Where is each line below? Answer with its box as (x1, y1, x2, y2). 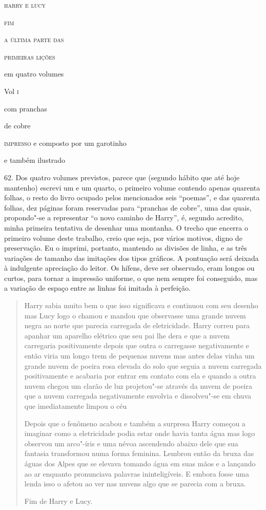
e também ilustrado (4, 155, 66, 165)
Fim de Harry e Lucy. (24, 495, 93, 506)
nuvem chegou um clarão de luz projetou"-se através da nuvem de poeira (24, 380, 252, 391)
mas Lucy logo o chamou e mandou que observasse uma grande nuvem (24, 310, 246, 320)
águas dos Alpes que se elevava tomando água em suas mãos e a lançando (24, 458, 256, 468)
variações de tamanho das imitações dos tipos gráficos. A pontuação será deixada (4, 252, 259, 263)
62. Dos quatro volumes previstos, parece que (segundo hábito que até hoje (4, 172, 240, 182)
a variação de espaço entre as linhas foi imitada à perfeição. (4, 282, 191, 293)
